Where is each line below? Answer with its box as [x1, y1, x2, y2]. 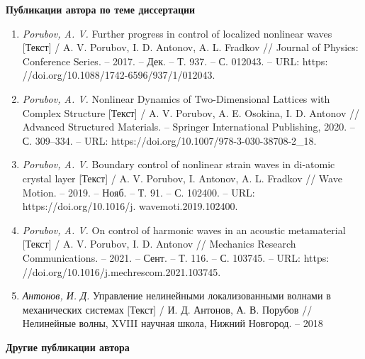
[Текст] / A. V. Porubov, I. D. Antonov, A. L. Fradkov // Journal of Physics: [22, 40, 359, 55]
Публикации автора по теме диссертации [6, 2, 196, 16]
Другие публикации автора [6, 339, 130, 354]
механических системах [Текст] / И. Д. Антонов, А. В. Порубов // [22, 302, 313, 316]
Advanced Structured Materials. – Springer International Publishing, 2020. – [22, 119, 355, 134]
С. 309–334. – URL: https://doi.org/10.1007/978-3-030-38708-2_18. [22, 133, 317, 148]
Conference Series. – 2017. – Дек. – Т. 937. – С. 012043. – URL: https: [22, 53, 328, 68]
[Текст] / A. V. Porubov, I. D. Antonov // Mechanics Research [22, 236, 296, 251]
